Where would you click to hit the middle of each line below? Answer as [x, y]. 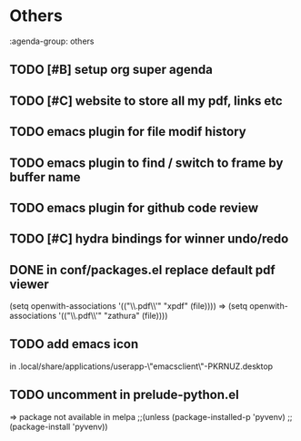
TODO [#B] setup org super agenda [111, 70]
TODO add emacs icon [74, 344]
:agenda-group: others [52, 41]
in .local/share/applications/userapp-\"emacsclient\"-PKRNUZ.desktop [141, 366]
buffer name [45, 177]
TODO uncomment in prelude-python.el [124, 395]
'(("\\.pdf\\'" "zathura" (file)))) [113, 316]
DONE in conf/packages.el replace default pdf [142, 270]
